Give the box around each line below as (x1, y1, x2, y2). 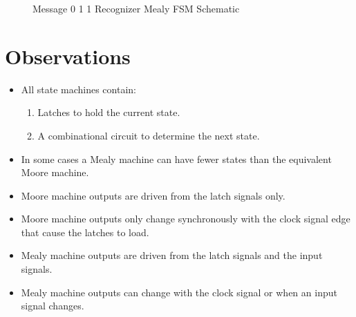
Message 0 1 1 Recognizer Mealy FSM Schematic (32, 1, 240, 15)
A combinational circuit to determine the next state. (37, 128, 260, 142)
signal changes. (21, 298, 84, 313)
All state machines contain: (21, 81, 136, 96)
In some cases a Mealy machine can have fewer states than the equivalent (21, 151, 332, 166)
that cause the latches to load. (21, 224, 149, 239)
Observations (5, 41, 131, 70)
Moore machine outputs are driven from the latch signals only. (21, 188, 285, 202)
